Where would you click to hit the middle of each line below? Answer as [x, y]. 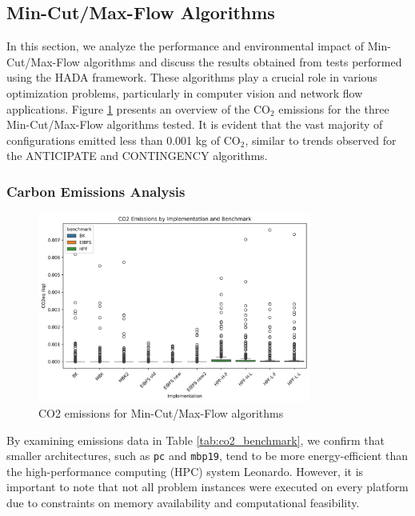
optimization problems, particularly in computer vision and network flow [185, 92]
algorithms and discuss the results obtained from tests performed [243, 61]
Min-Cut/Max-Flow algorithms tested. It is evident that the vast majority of [195, 124]
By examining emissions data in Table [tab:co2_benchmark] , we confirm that [196, 440]
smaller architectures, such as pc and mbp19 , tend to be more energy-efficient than [207, 456]
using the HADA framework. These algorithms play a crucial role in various [192, 77]
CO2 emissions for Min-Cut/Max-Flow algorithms [161, 412]
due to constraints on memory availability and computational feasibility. [183, 502]
